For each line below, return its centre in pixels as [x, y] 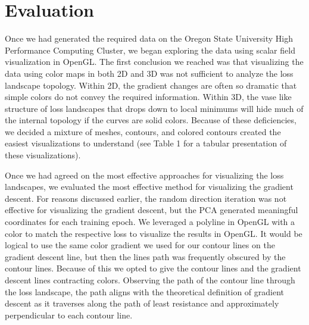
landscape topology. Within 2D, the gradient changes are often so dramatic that [151, 85]
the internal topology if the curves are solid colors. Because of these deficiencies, [151, 120]
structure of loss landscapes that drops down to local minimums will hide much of [154, 108]
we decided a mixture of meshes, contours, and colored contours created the [143, 131]
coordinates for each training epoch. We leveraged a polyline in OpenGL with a [150, 222]
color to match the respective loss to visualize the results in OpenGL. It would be [154, 233]
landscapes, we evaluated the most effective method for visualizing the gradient [149, 187]
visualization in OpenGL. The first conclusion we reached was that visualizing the [154, 62]
